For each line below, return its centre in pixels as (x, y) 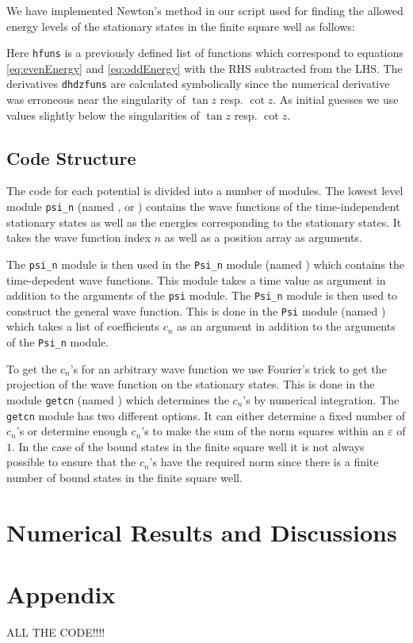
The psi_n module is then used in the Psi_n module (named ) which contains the (205, 264)
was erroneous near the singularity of (96, 100)
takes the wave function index (79, 237)
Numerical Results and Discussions (202, 532)
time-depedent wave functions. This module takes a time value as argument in (196, 279)
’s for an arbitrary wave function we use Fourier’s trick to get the (228, 368)
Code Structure (71, 157)
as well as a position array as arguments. (263, 237)
